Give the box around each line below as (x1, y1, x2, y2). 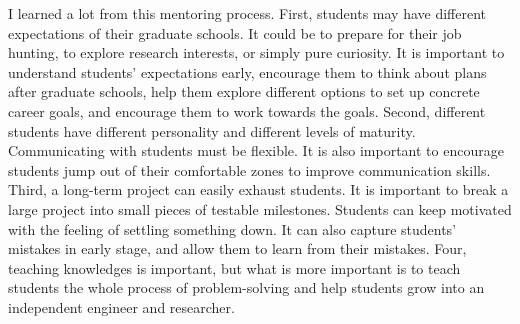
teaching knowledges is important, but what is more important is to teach (8, 257, 461, 278)
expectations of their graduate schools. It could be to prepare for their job (8, 22, 462, 43)
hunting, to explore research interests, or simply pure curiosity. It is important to (8, 42, 505, 63)
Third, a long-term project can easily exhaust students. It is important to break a (8, 179, 509, 200)
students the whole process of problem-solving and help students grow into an (8, 277, 485, 298)
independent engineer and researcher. (8, 296, 235, 317)
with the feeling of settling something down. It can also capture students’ (8, 218, 457, 239)
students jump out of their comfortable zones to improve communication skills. (8, 159, 491, 180)
